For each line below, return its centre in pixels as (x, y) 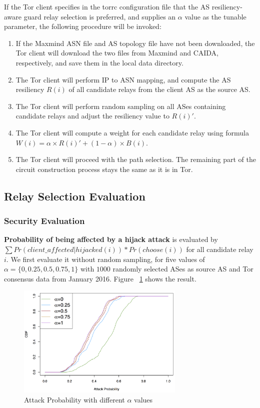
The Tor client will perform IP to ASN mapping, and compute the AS (123, 79)
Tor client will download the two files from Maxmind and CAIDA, (117, 53)
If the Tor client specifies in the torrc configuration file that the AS (107, 6)
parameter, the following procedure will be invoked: (83, 26)
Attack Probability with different (74, 399)
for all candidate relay (220, 249)
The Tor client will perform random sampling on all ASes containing (121, 106)
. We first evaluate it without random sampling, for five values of (105, 259)
